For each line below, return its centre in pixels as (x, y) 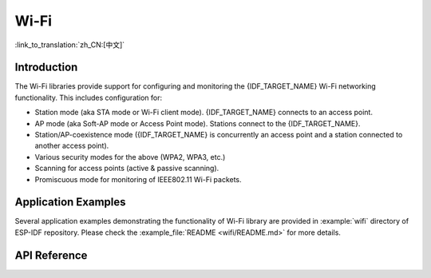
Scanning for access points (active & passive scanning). (127, 169)
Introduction (46, 68)
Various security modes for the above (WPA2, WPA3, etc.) (130, 157)
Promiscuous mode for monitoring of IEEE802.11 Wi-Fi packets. (138, 179)
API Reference (51, 255)
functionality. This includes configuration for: (89, 97)
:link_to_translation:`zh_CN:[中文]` (70, 45)
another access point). (72, 146)
